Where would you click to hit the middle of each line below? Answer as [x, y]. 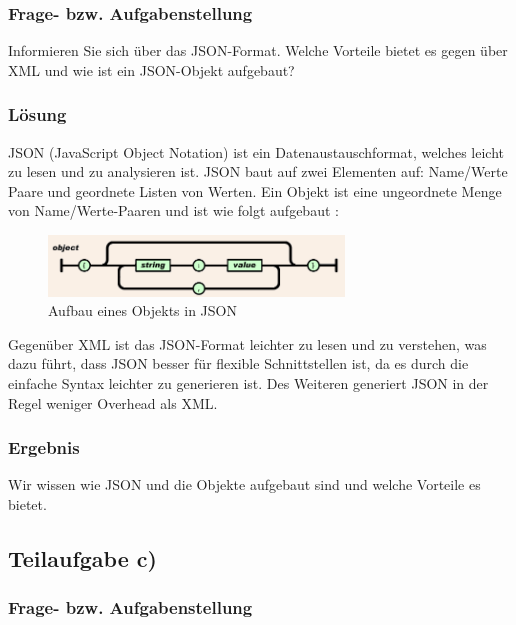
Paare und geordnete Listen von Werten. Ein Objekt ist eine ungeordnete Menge [255, 190]
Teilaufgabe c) [82, 557]
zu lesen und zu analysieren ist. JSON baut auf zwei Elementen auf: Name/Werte [258, 171]
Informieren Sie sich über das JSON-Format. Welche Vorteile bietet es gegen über [258, 50]
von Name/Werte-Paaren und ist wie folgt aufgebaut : [173, 210]
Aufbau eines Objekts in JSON [142, 310]
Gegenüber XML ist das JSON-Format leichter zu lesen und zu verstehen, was [247, 343]
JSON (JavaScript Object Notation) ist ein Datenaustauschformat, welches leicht [256, 151]
